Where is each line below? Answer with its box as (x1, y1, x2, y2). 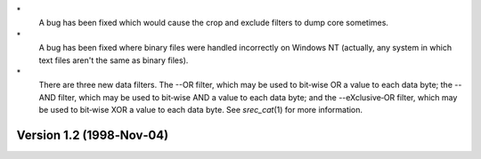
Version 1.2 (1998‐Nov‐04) (16, 127, 169, 142)
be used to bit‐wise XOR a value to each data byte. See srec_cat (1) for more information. (38, 105, 363, 115)
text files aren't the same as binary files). (38, 54, 189, 66)
